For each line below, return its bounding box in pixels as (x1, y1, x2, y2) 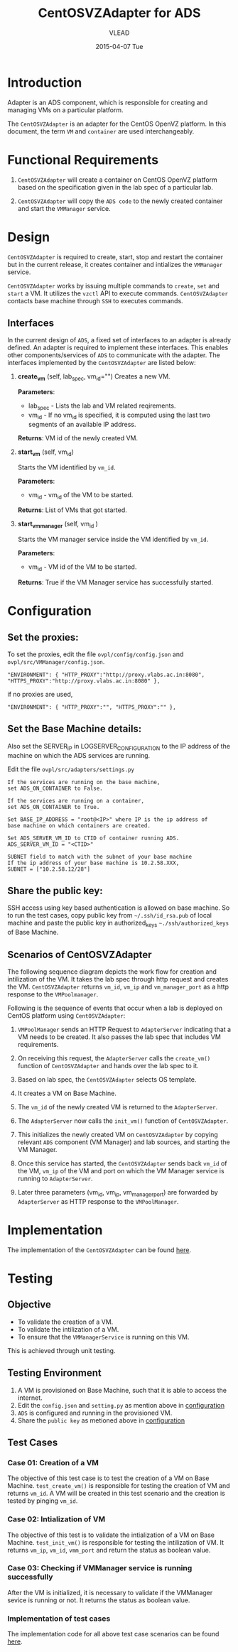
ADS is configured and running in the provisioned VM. (17, 1408, 173, 1417)
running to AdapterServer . (17, 1174, 93, 1183)
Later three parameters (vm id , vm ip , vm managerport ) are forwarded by (17, 1188, 218, 1198)
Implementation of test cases (7, 1614, 111, 1624)
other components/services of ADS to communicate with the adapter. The (7, 351, 220, 359)
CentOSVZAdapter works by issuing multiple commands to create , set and (7, 281, 220, 290)
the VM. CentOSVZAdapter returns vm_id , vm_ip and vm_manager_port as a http (7, 982, 229, 991)
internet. (17, 1393, 43, 1402)
